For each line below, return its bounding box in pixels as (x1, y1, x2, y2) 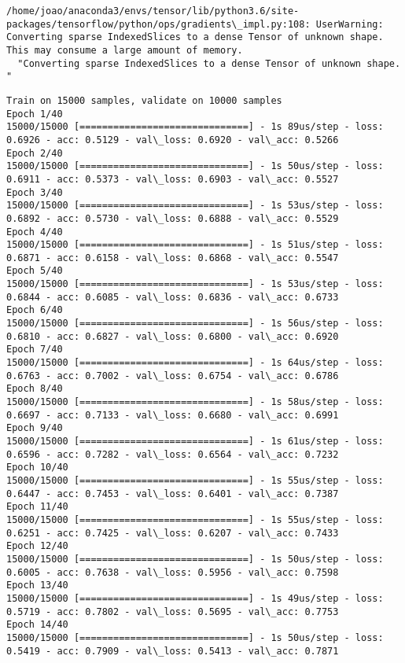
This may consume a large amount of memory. (6, 44, 243, 56)
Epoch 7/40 (6, 344, 63, 355)
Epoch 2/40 (6, 147, 63, 159)
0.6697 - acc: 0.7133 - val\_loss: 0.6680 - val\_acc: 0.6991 (6, 409, 339, 421)
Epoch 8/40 (6, 383, 63, 395)
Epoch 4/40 (6, 226, 63, 238)
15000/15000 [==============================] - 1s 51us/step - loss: (6, 239, 384, 251)
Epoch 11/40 (6, 501, 68, 513)
